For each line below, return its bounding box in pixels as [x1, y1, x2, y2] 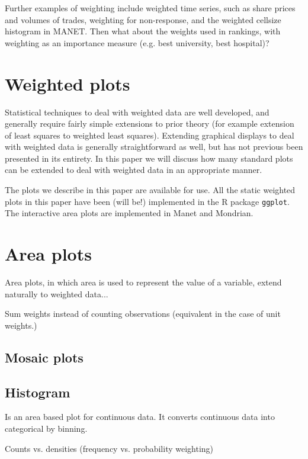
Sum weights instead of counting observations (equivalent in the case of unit [5, 307, 281, 320]
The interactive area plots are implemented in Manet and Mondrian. [5, 207, 254, 219]
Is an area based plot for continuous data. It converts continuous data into [5, 410, 275, 423]
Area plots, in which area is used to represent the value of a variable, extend [5, 276, 282, 288]
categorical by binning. [5, 422, 88, 434]
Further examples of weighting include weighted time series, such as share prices [5, 2, 296, 14]
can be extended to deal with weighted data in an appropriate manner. [5, 163, 262, 176]
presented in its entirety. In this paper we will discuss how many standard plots [5, 152, 293, 164]
